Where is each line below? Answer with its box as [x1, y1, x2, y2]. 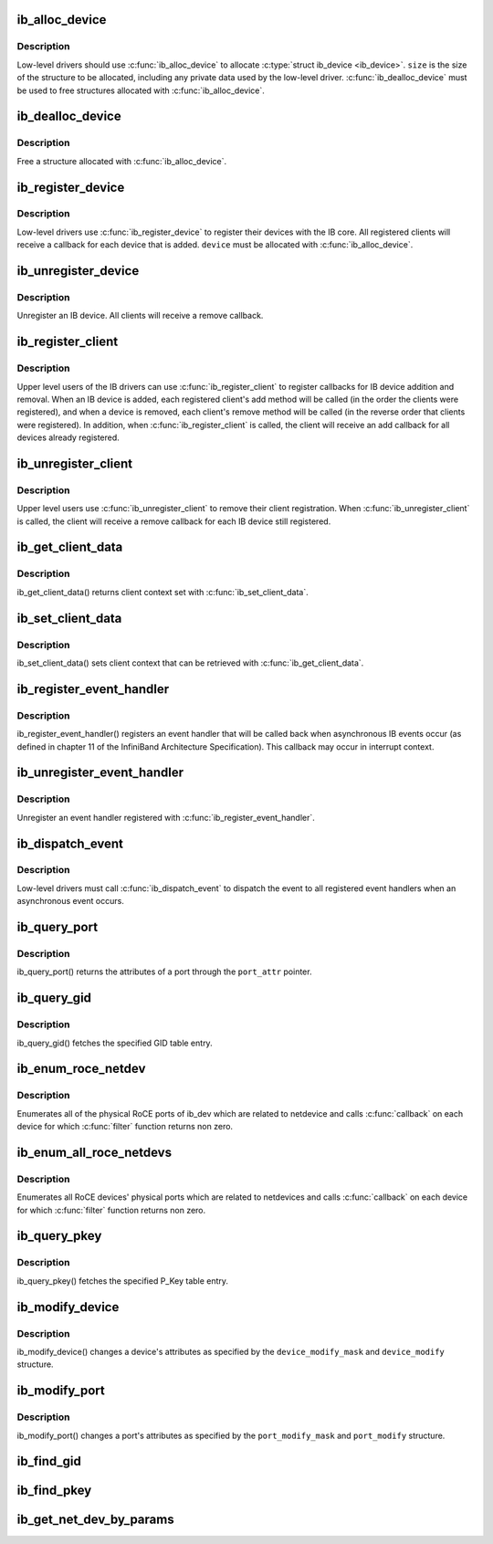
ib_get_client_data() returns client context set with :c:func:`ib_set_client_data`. [16, 586, 309, 597]
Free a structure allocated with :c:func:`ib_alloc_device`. [16, 155, 227, 166]
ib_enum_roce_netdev [16, 1061, 146, 1077]
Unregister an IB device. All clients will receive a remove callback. [16, 310, 264, 321]
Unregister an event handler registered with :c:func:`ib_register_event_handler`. [16, 812, 315, 823]
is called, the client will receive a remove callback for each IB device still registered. [16, 516, 331, 527]
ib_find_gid [16, 1454, 82, 1469]
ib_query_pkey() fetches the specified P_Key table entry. [16, 1275, 228, 1287]
